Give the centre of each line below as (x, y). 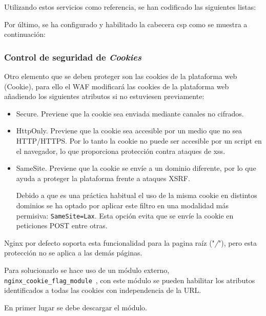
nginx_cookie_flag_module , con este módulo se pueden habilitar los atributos (130, 280)
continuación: (25, 34)
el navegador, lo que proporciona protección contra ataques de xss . (121, 151)
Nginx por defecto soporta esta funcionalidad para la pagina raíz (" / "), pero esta (130, 242)
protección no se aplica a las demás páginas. (73, 253)
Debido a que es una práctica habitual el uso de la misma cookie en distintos (137, 195)
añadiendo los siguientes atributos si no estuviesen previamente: (104, 96)
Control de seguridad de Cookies (73, 57)
